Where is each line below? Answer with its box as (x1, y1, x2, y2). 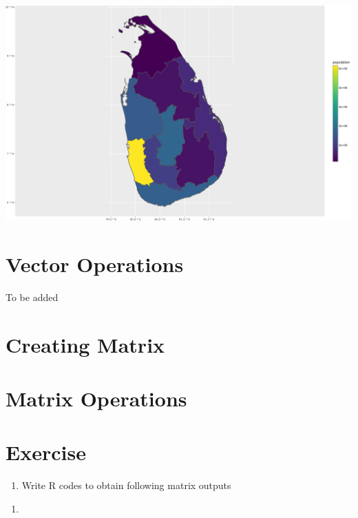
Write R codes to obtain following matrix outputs (21, 478, 231, 493)
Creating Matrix (6, 330, 165, 358)
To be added (6, 289, 59, 304)
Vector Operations (6, 249, 184, 278)
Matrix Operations (6, 384, 187, 412)
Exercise (6, 438, 86, 466)
